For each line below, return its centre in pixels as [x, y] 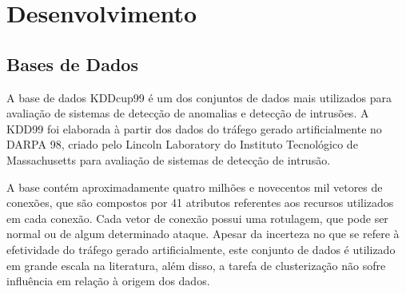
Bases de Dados [72, 64]
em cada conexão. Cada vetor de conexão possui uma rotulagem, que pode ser [197, 218]
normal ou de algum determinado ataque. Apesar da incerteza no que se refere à [203, 234]
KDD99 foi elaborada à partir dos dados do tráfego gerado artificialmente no [194, 128]
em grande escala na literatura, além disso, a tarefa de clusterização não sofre [196, 265]
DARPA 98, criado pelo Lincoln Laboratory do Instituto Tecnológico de [182, 144]
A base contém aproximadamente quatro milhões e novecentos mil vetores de [195, 187]
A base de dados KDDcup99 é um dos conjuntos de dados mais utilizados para [199, 97]
